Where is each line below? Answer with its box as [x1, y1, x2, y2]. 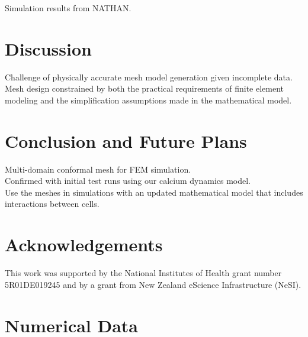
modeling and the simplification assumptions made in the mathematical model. [5, 93, 292, 106]
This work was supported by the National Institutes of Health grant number [5, 267, 282, 279]
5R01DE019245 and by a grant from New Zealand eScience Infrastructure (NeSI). [5, 278, 301, 290]
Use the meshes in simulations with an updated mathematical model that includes [5, 186, 303, 198]
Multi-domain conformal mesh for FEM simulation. [5, 163, 191, 175]
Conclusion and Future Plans [5, 128, 247, 153]
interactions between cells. [5, 197, 100, 210]
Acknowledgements [5, 232, 163, 257]
